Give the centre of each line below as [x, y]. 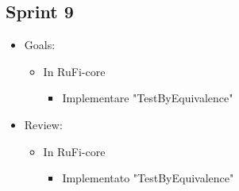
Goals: [40, 45]
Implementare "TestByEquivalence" [148, 98]
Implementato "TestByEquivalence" [148, 178]
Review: [43, 124]
